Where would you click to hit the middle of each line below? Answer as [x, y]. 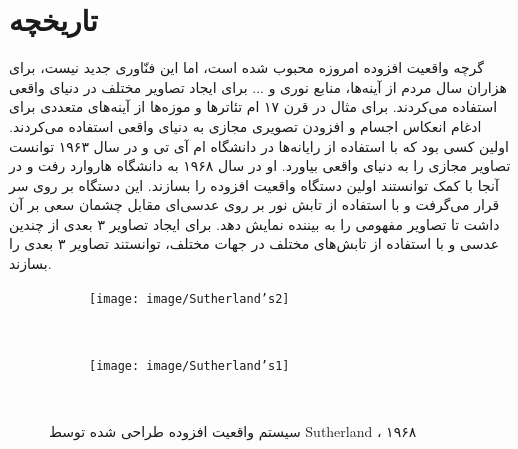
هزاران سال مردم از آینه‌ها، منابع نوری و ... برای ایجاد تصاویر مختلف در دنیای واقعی [258, 86]
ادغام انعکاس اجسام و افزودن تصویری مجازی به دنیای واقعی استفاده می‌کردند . [245, 125]
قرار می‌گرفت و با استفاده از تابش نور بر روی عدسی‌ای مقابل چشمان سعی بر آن [254, 204]
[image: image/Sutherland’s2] [189, 298]
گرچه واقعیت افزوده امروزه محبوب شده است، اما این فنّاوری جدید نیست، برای [246, 67]
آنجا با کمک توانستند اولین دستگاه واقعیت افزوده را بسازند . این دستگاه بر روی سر [254, 184]
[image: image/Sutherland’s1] [189, 365]
